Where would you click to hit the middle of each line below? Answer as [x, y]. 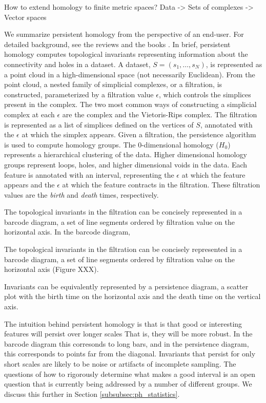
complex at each [29, 114]
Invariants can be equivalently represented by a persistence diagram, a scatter [126, 286]
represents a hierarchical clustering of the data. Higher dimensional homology [126, 154]
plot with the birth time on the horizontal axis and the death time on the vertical [132, 296]
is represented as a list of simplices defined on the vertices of [99, 124]
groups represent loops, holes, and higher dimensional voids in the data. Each [126, 164]
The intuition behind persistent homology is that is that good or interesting [123, 323]
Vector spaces [25, 17]
